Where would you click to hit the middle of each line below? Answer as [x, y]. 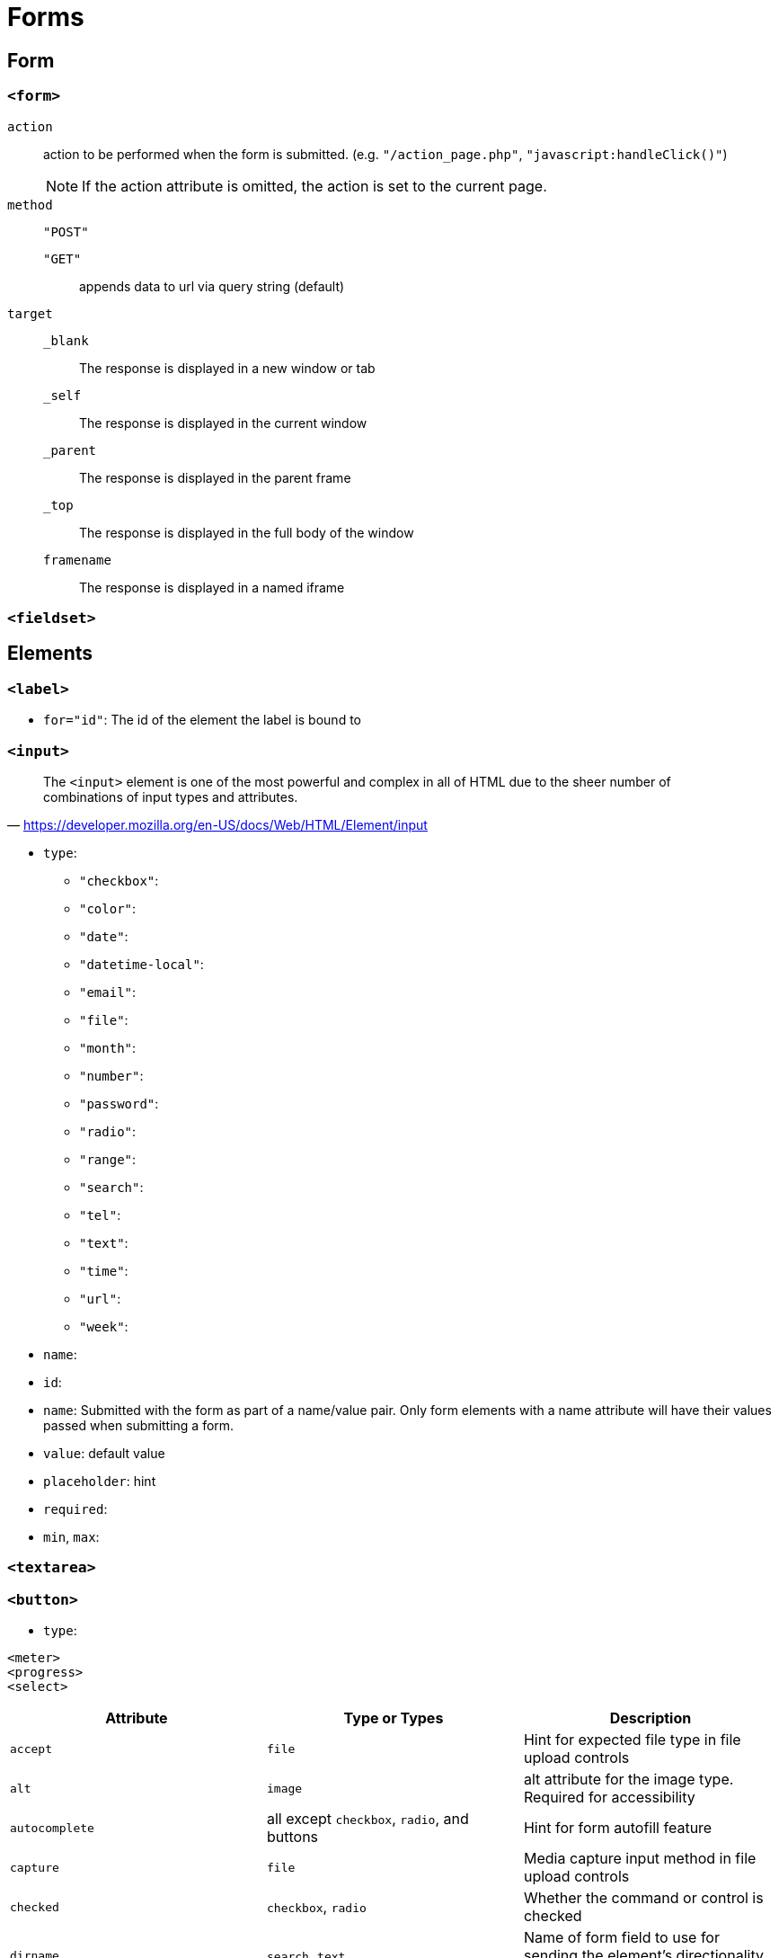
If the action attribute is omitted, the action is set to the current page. [314, 186]
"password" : [119, 1103]
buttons [292, 1837]
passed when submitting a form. [139, 1425]
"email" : [108, 992]
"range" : [108, 1159]
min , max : [71, 1536]
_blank [66, 340]
